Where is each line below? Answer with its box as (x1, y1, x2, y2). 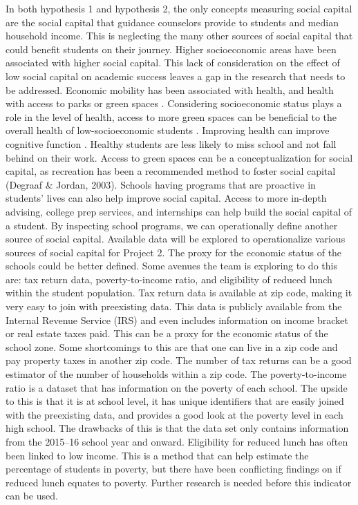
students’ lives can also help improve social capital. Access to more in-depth (6, 191, 327, 205)
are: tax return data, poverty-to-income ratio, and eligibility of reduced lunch (6, 271, 332, 286)
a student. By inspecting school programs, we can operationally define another (6, 218, 338, 232)
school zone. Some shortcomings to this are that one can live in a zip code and (6, 339, 338, 354)
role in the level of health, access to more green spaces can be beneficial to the (6, 109, 337, 124)
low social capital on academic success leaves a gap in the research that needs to (6, 68, 346, 83)
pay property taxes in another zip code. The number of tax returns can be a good (6, 353, 352, 368)
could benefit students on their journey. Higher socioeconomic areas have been (6, 41, 337, 56)
